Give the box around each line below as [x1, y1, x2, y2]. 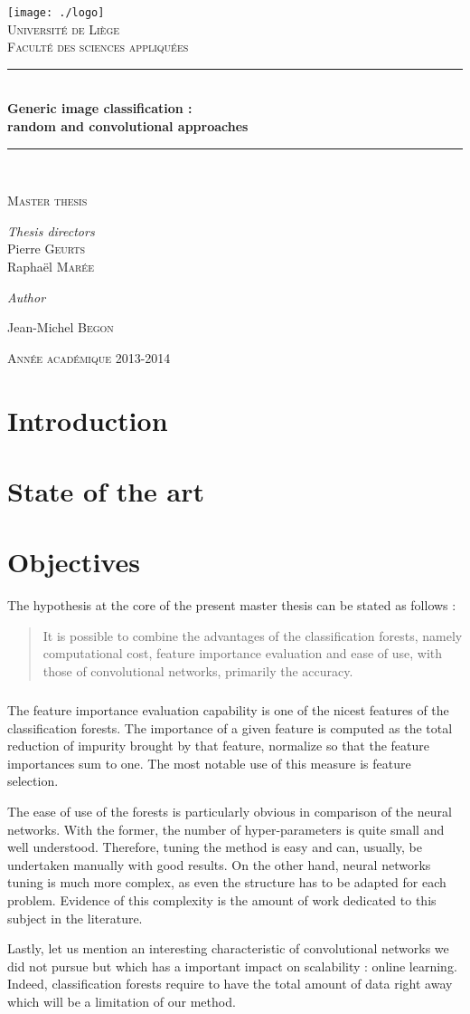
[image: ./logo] [7, 6, 105, 19]
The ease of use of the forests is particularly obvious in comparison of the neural [7, 801, 452, 820]
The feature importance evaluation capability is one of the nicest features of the [7, 701, 449, 719]
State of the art [7, 472, 205, 509]
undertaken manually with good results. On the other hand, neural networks [7, 855, 431, 874]
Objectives [7, 543, 140, 580]
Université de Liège [7, 19, 120, 38]
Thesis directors [7, 221, 95, 240]
